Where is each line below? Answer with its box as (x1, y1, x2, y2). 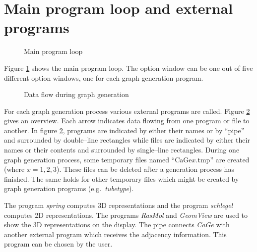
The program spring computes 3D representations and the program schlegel (4, 200, 233, 210)
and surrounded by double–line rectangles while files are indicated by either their (4, 135, 250, 145)
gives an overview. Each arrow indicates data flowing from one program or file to (4, 115, 250, 126)
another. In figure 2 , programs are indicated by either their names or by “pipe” (4, 125, 245, 135)
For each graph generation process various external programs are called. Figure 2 (4, 105, 250, 116)
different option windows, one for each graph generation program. (4, 72, 203, 83)
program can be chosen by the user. (4, 239, 113, 249)
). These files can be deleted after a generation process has (57, 164, 234, 174)
